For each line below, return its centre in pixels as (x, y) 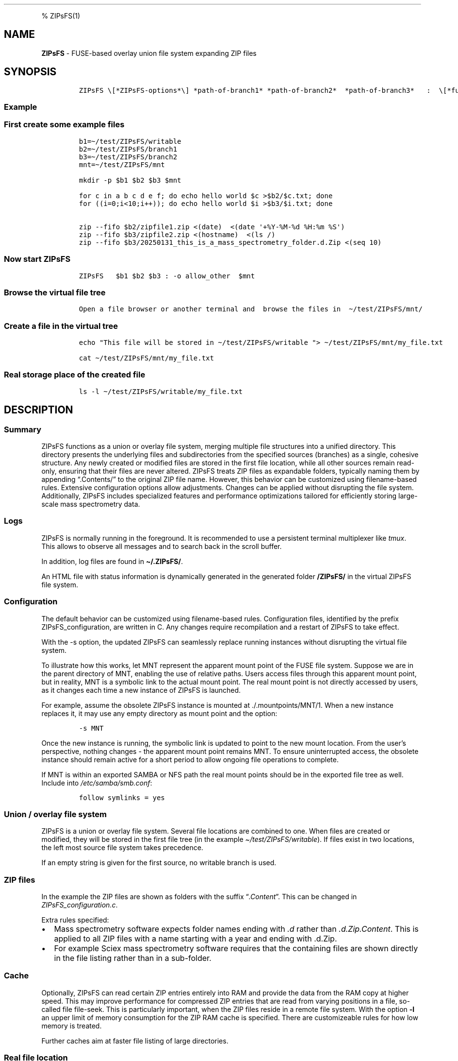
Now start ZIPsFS (37, 259)
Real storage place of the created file (75, 375)
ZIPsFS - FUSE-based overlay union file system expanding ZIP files (149, 53)
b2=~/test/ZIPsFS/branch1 (128, 149)
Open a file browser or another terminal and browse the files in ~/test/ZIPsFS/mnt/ (251, 309)
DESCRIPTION (39, 410)
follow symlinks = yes (122, 797)
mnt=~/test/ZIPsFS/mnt (122, 164)
